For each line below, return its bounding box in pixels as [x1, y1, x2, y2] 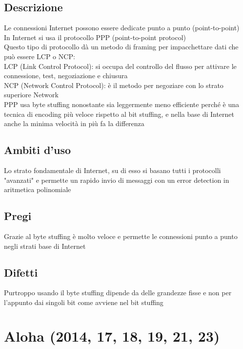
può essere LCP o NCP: [4, 51, 75, 61]
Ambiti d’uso [4, 142, 71, 157]
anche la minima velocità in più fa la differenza [4, 118, 144, 129]
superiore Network [4, 89, 59, 100]
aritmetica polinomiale [4, 184, 71, 195]
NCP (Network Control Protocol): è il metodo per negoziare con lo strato [4, 80, 223, 90]
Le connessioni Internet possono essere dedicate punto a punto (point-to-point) [4, 22, 240, 33]
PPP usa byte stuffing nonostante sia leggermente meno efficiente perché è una [4, 99, 239, 109]
